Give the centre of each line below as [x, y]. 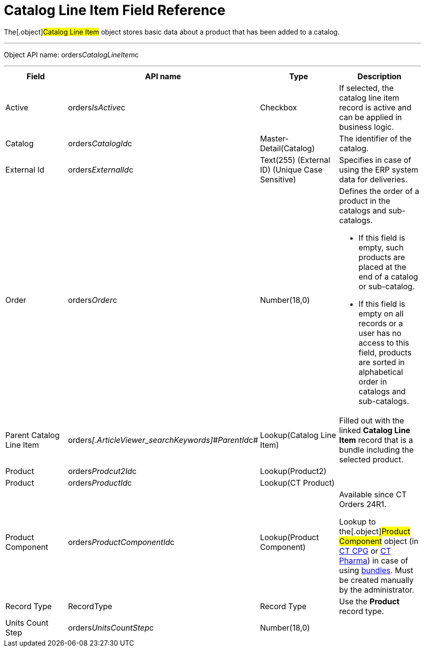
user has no [380, 333]
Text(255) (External [295, 160]
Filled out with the [372, 420]
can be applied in [371, 117]
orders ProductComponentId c [121, 542]
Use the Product [369, 601]
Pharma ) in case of [374, 560]
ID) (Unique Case [291, 169]
